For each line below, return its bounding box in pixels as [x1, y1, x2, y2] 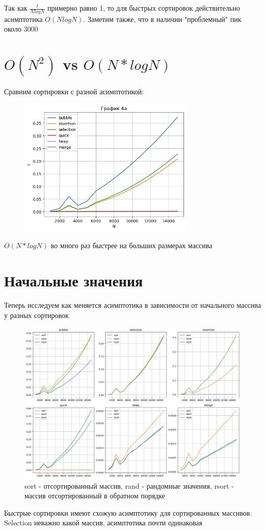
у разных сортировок [4, 309, 69, 320]
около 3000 [4, 23, 38, 34]
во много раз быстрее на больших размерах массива [50, 240, 213, 251]
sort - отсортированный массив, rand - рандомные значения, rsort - [24, 480, 234, 491]
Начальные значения [4, 270, 143, 291]
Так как [4, 3, 28, 13]
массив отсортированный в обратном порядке [24, 490, 165, 501]
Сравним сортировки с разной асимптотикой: [4, 86, 144, 96]
